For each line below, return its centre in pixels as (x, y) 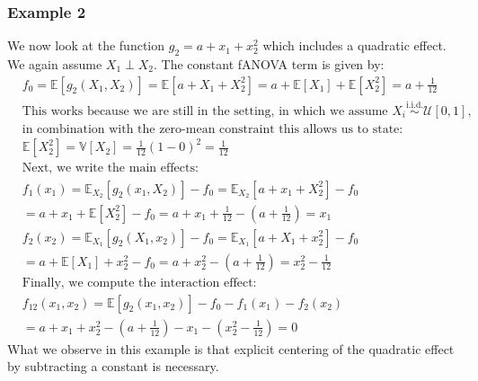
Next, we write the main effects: (110, 168)
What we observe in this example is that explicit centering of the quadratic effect (231, 348)
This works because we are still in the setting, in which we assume (205, 111)
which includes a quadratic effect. (354, 45)
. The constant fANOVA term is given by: (269, 64)
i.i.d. (415, 106)
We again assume (55, 64)
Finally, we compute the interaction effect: (139, 283)
